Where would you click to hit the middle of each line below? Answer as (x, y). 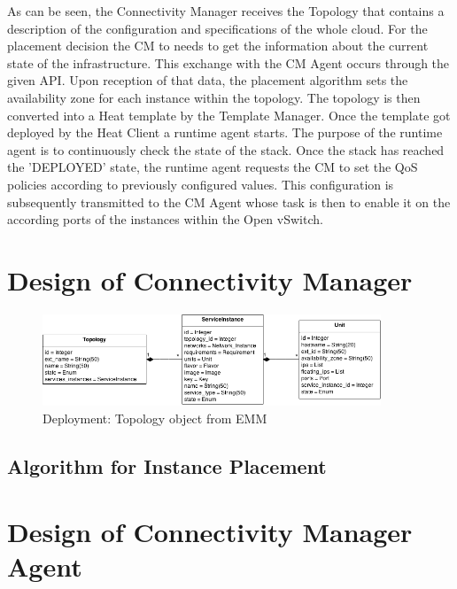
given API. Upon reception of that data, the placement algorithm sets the (208, 80)
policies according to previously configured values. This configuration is (201, 184)
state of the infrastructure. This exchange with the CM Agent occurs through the (228, 62)
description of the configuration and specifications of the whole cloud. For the (217, 28)
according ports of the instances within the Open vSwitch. (165, 219)
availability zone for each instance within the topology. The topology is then (214, 97)
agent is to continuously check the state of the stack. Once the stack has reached (226, 149)
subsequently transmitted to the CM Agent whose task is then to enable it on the (229, 201)
